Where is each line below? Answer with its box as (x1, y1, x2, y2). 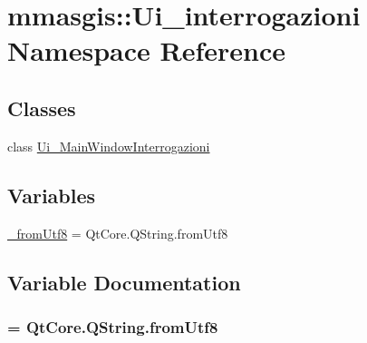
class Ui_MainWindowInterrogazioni (7, 136, 210, 155)
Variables (7, 181, 96, 209)
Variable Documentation (7, 268, 241, 296)
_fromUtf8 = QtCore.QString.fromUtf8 (7, 223, 228, 242)
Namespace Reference (7, 32, 285, 69)
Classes (7, 93, 76, 122)
